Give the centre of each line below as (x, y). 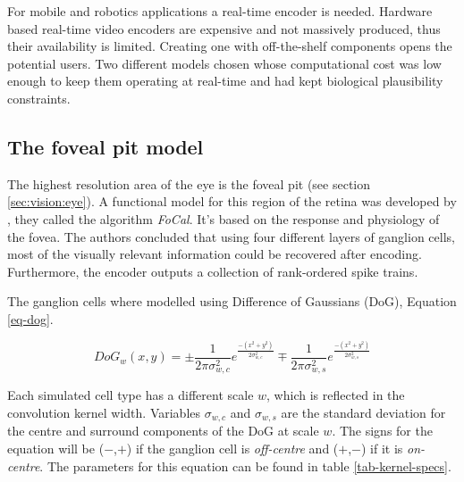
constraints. (39, 98)
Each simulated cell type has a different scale (131, 395)
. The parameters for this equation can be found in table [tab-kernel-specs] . (245, 465)
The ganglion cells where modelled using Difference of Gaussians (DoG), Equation (232, 301)
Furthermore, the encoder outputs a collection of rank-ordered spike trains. (213, 271)
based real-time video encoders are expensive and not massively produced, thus (224, 28)
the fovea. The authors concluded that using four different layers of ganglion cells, (231, 236)
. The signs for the (382, 431)
